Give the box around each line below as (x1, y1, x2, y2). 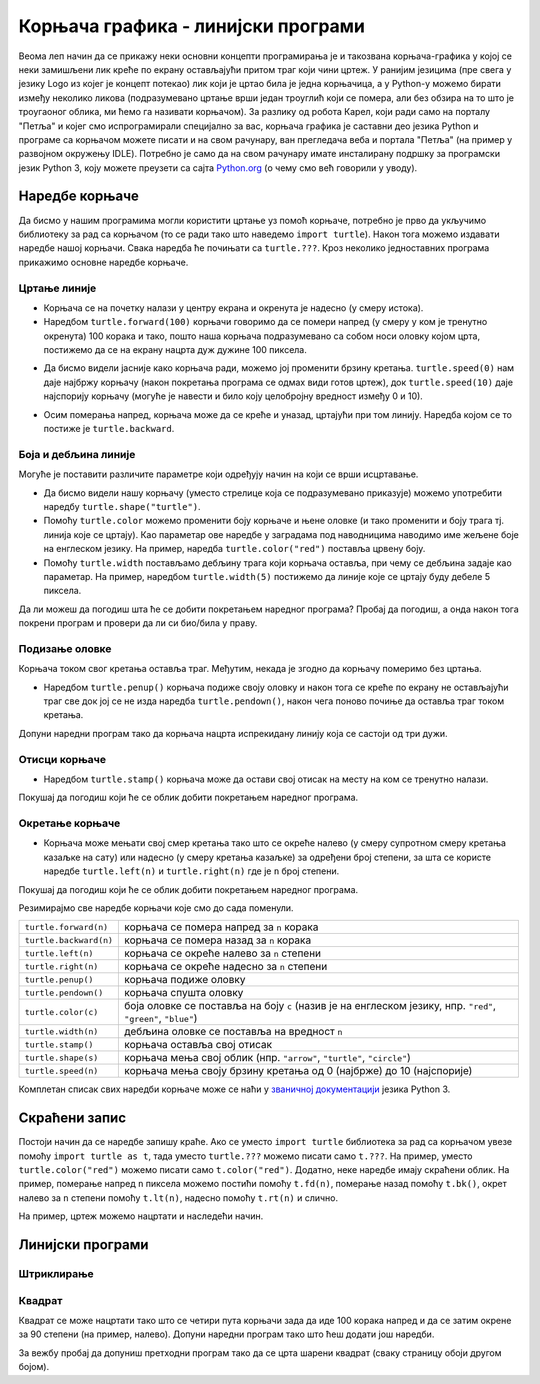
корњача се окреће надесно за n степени (124, 960, 328, 974)
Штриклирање (18, 1267, 94, 1281)
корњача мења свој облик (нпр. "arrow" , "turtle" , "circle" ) (124, 1051, 412, 1065)
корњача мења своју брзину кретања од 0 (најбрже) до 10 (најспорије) (124, 1064, 473, 1078)
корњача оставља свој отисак (124, 1038, 273, 1052)
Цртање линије (18, 281, 97, 295)
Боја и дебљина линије (18, 447, 136, 461)
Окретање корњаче (18, 816, 121, 830)
